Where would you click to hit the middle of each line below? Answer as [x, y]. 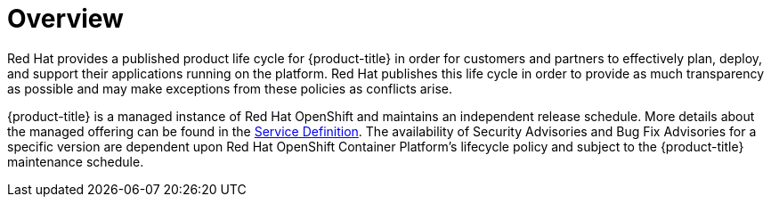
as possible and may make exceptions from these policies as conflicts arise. [230, 88]
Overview [65, 19]
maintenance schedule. [76, 161]
